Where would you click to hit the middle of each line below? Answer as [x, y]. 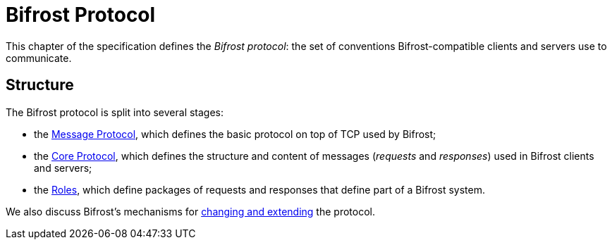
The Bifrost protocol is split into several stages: [115, 112]
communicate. [39, 58]
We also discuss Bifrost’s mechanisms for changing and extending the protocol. [190, 211]
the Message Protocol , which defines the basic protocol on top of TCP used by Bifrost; [235, 134]
